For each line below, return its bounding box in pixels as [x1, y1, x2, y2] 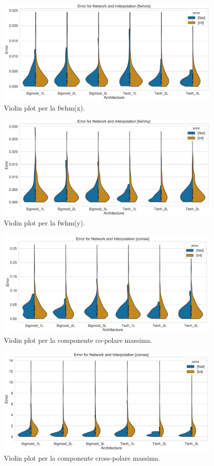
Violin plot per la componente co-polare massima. [4, 335, 152, 345]
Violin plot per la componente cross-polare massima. [4, 452, 160, 463]
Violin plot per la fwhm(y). [4, 218, 85, 228]
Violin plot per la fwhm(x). [4, 102, 85, 112]
